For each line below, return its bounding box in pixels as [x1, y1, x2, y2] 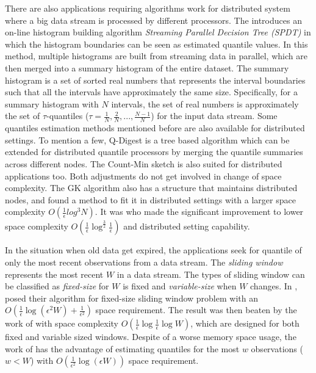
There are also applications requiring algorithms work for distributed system [5, 2, 290, 14]
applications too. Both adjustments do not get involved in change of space [5, 169, 282, 182]
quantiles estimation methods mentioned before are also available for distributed [5, 121, 305, 134]
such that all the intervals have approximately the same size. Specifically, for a [5, 85, 298, 98]
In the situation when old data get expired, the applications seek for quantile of [5, 244, 302, 256]
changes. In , [250, 280, 298, 292]
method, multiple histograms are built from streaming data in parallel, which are [5, 49, 307, 62]
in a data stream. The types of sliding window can [117, 267, 305, 280]
